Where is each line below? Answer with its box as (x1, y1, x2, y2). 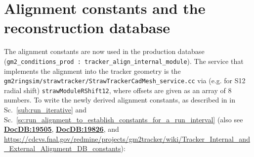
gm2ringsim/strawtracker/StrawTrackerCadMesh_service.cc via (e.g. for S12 (4, 75, 246, 86)
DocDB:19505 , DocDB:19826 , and (4, 124, 119, 134)
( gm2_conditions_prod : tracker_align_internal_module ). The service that (4, 55, 244, 66)
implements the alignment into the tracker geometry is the (4, 65, 181, 76)
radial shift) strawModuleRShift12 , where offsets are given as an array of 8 (4, 85, 232, 95)
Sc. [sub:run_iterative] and (4, 105, 87, 115)
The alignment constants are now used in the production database (4, 46, 205, 56)
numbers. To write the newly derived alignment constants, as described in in (4, 95, 235, 105)
